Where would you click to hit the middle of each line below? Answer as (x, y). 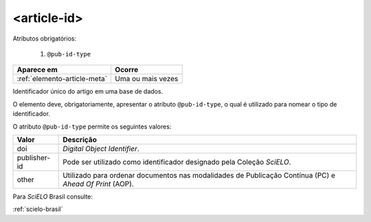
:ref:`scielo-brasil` (38, 209)
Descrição (80, 140)
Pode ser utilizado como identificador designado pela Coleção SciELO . (177, 162)
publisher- (34, 157)
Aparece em (37, 70)
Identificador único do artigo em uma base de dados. (88, 91)
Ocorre (126, 70)
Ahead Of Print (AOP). (98, 184)
